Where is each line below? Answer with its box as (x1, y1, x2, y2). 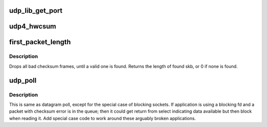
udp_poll (9, 76, 37, 85)
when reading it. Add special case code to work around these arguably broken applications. (9, 115, 196, 121)
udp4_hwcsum (9, 22, 56, 31)
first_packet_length (9, 38, 71, 46)
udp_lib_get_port (9, 6, 63, 15)
